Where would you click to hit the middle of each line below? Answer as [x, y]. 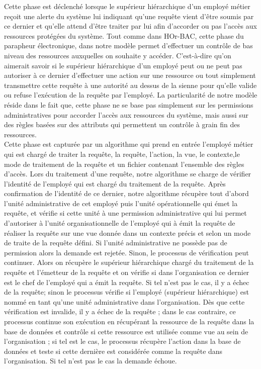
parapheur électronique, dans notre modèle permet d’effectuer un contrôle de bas [128, 45]
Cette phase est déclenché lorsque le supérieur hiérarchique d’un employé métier [127, 6]
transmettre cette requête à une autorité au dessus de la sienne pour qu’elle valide [130, 85]
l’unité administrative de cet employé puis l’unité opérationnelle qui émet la [121, 203]
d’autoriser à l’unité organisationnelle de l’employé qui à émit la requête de [120, 223]
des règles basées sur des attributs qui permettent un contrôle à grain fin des [122, 124]
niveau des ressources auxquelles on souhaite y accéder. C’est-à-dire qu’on [118, 55]
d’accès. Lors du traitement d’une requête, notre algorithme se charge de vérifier [128, 174]
